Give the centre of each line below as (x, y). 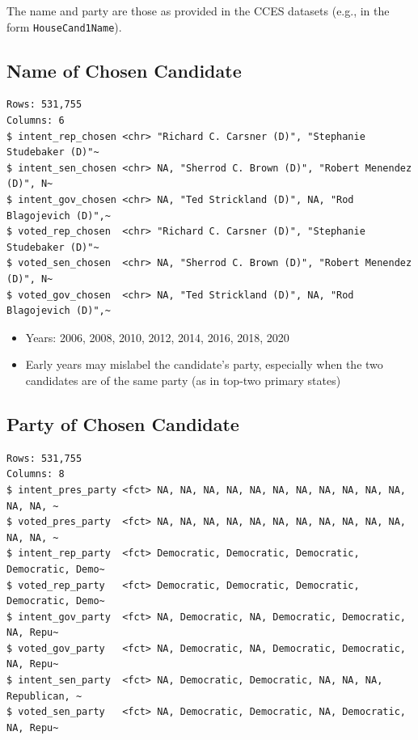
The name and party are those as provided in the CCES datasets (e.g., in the (198, 11)
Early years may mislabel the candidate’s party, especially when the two (204, 364)
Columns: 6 (36, 121)
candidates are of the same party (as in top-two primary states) (183, 380)
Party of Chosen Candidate (123, 423)
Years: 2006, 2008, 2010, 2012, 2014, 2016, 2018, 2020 (157, 337)
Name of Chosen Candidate (124, 70)
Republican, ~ (44, 696)
